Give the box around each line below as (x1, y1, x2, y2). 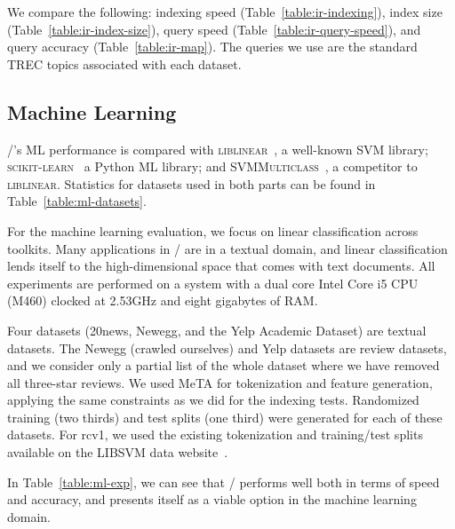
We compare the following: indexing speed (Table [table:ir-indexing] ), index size (7, 3, 443, 20)
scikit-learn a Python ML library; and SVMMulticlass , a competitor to (7, 157, 418, 176)
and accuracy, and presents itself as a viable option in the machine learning (7, 490, 417, 509)
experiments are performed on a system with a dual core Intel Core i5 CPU (7, 273, 419, 292)
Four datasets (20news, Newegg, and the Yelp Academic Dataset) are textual (7, 320, 427, 339)
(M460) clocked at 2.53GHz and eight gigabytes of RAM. (7, 291, 318, 310)
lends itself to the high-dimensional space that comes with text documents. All (7, 257, 435, 275)
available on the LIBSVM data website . (7, 443, 228, 462)
